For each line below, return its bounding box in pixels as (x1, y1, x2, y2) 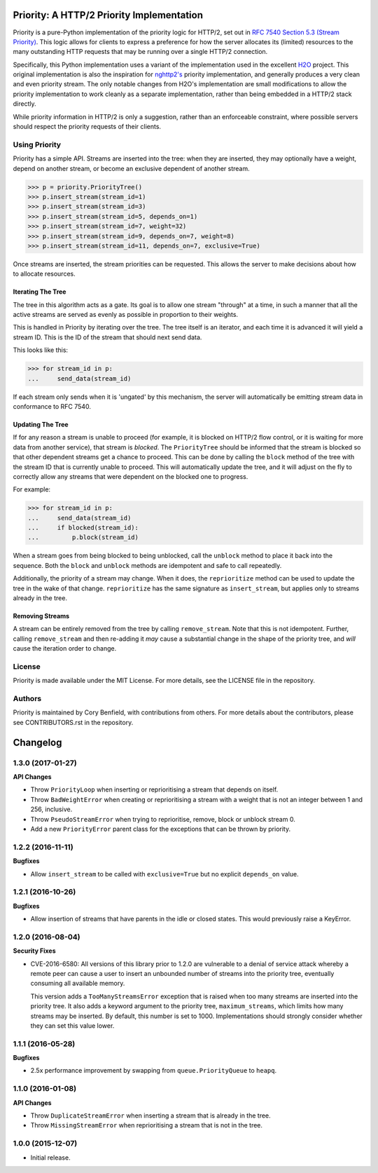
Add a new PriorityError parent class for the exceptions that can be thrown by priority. (30, 825, 290, 833)
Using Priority (13, 140, 62, 149)
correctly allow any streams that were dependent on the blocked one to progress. (13, 472, 248, 480)
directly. (13, 100, 36, 108)
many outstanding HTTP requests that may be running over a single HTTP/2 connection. (13, 48, 268, 56)
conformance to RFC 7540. (13, 402, 91, 410)
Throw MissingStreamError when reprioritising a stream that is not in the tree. (30, 1121, 262, 1130)
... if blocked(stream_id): (27, 524, 139, 532)
